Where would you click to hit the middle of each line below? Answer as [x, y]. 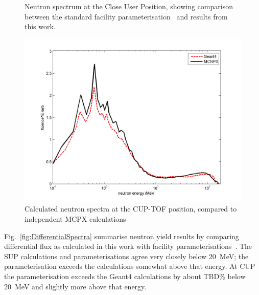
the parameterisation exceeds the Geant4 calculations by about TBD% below [125, 276]
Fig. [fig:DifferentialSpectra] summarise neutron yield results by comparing [122, 236]
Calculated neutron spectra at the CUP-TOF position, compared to [131, 209]
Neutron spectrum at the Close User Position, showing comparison [129, 6]
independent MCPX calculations [75, 218]
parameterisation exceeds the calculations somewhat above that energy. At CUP [130, 266]
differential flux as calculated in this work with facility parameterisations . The [128, 246]
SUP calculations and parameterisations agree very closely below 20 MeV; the [126, 256]
